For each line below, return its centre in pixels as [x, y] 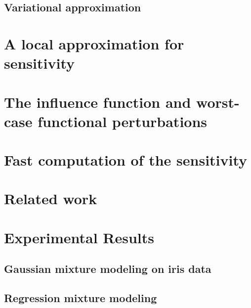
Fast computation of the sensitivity [126, 160]
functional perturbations [123, 121]
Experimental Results [79, 237]
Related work [51, 198]
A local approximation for [94, 43]
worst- [218, 102]
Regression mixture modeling [81, 298]
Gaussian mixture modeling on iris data [108, 269]
